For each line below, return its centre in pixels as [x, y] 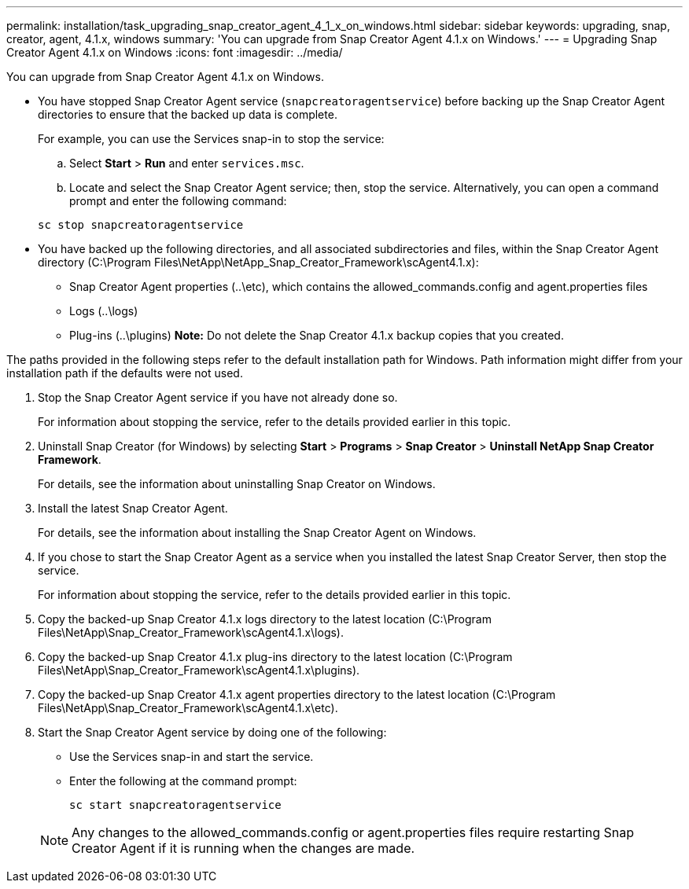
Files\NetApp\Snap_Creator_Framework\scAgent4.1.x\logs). [191, 632]
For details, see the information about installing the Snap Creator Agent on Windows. [257, 533]
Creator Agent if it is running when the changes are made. [243, 848]
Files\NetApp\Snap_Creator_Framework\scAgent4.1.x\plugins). [199, 670]
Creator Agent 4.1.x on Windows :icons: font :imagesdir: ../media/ [175, 52]
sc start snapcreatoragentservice [175, 805]
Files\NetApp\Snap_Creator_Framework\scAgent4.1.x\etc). [188, 708]
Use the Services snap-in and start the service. [192, 757]
